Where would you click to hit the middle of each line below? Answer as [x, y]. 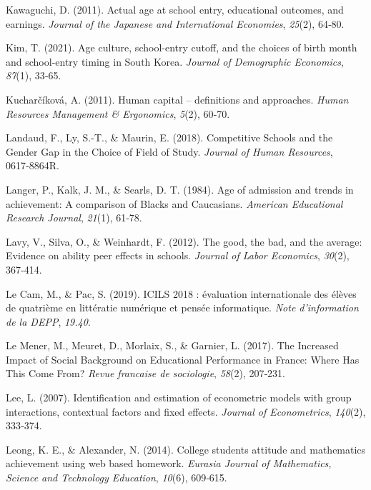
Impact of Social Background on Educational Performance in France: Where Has [183, 359]
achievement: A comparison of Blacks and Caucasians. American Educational [174, 203]
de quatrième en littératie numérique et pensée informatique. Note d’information [182, 307]
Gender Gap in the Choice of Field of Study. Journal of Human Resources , [169, 151]
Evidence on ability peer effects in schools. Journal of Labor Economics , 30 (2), [178, 255]
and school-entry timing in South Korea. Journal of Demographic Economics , [175, 61]
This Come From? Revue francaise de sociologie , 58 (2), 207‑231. [145, 373]
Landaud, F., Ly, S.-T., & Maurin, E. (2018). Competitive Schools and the [169, 137]
